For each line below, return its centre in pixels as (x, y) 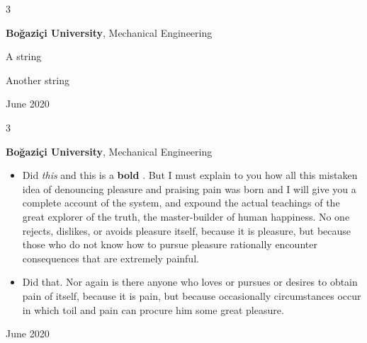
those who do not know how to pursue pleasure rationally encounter (170, 244)
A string (24, 56)
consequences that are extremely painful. (111, 258)
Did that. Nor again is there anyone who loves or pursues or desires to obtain (190, 282)
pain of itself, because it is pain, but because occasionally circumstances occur (192, 295)
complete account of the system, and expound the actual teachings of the (181, 203)
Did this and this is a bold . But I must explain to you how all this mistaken (190, 175)
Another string (38, 80)
